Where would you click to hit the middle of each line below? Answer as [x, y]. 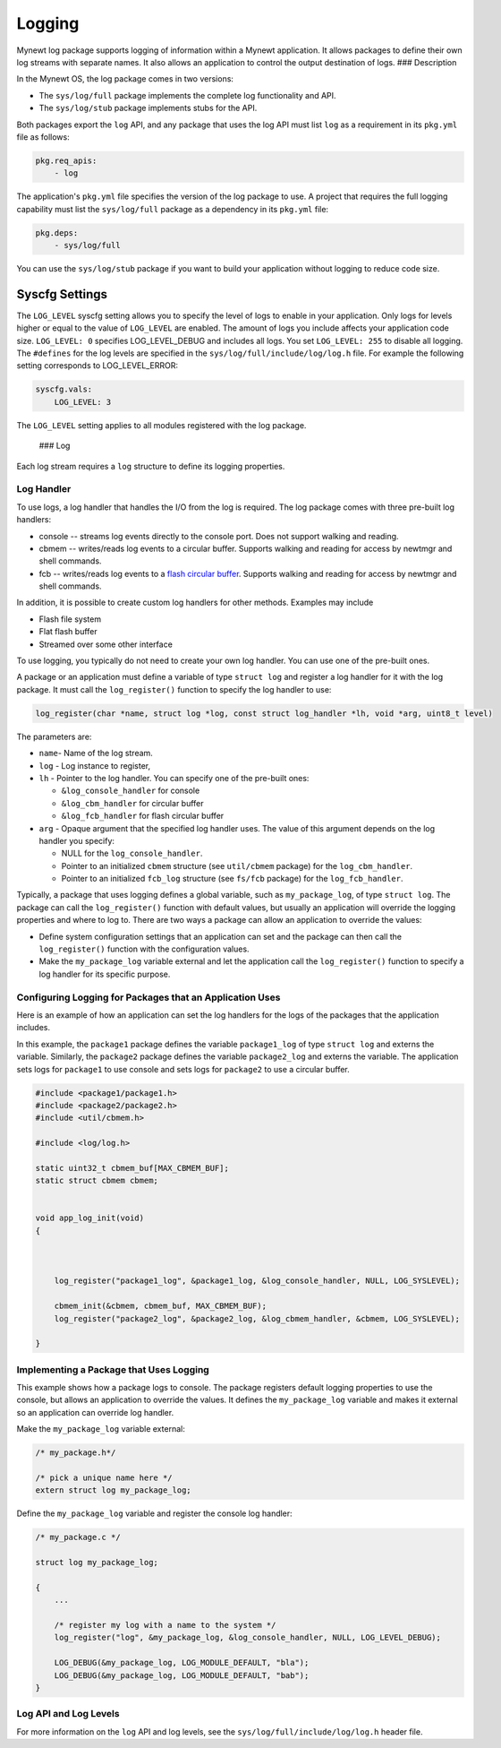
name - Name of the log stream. [96, 753]
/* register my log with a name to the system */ [165, 1625]
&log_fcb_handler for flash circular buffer [143, 816]
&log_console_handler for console [131, 791]
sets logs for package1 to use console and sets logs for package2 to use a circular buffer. [183, 1069]
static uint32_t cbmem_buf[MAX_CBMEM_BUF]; [132, 1168]
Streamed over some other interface [106, 644]
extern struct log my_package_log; [113, 1490]
